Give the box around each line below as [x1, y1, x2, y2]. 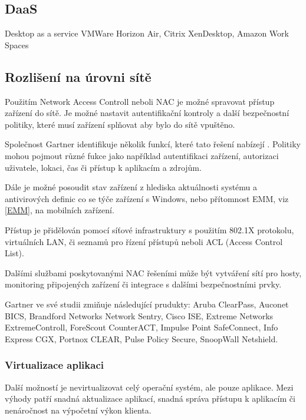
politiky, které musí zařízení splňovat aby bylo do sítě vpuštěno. [5, 118, 235, 130]
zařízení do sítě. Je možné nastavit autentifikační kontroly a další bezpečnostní [5, 107, 289, 119]
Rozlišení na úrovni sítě [5, 67, 152, 85]
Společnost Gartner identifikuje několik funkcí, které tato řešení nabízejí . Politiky [5, 138, 301, 150]
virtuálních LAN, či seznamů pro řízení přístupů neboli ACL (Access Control [5, 235, 283, 247]
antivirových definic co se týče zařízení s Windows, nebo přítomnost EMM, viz [5, 192, 289, 204]
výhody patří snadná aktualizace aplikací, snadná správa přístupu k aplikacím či [5, 392, 295, 405]
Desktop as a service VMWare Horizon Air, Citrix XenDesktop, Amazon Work [5, 27, 289, 39]
